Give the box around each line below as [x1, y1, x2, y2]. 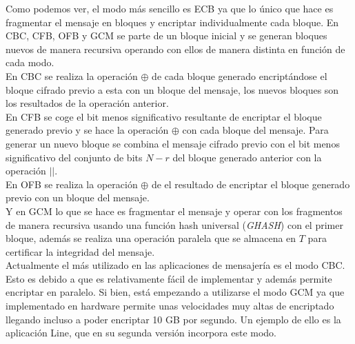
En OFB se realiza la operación [6, 176, 138, 191]
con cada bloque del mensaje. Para [182, 123, 329, 137]
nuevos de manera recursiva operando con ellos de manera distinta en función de [6, 41, 345, 56]
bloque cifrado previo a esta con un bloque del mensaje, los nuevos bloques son [6, 82, 339, 97]
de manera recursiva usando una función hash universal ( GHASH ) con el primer [6, 217, 343, 232]
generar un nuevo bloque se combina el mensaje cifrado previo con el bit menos [6, 136, 340, 150]
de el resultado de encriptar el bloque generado [151, 176, 350, 191]
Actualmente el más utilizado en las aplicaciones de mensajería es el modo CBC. [6, 258, 345, 272]
